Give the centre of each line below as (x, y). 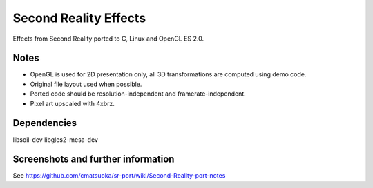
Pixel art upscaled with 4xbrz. (73, 103)
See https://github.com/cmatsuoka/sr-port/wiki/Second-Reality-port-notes (119, 176)
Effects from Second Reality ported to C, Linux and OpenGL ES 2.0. (108, 39)
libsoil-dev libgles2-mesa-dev (55, 139)
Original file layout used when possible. (86, 84)
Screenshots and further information (94, 159)
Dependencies (45, 123)
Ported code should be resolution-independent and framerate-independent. (138, 94)
